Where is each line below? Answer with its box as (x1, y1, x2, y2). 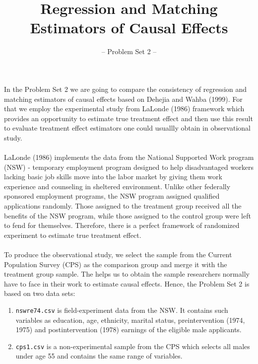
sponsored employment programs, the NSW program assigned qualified (4, 191, 220, 201)
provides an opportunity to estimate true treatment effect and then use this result (4, 113, 253, 123)
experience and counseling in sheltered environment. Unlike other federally (4, 181, 231, 191)
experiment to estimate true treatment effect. (4, 229, 141, 240)
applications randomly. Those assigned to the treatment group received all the (4, 201, 242, 211)
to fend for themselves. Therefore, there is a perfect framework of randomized (4, 220, 240, 230)
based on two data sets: (4, 288, 75, 298)
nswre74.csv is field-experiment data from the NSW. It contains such (15, 304, 228, 315)
